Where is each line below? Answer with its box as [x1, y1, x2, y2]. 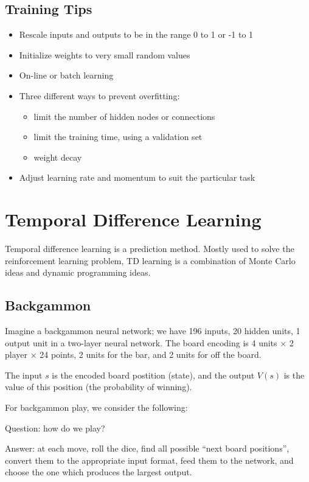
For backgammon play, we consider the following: [5, 401, 188, 414]
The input [5, 368, 43, 381]
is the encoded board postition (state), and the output [52, 368, 255, 381]
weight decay [33, 150, 82, 163]
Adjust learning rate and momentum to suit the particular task [19, 171, 255, 184]
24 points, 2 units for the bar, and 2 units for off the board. [40, 348, 262, 361]
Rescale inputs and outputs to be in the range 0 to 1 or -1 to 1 [19, 28, 254, 41]
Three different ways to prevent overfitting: [19, 89, 180, 102]
